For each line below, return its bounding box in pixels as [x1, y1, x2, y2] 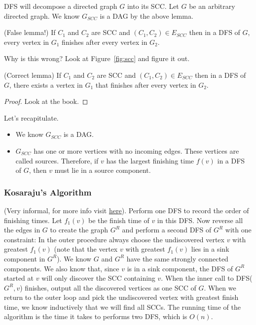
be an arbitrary [189, 1, 235, 11]
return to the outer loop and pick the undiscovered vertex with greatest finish [4, 292, 239, 302]
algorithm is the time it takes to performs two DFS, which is [4, 311, 187, 322]
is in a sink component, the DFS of [127, 263, 233, 273]
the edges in [4, 225, 40, 235]
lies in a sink [191, 244, 229, 254]
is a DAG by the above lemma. [100, 10, 193, 21]
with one [225, 225, 252, 235]
